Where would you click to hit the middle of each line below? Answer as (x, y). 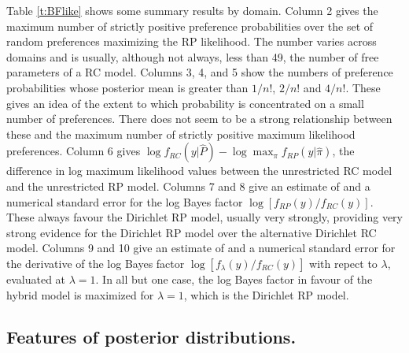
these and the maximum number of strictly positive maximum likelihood (181, 134)
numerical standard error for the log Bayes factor (125, 201)
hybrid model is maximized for (80, 294)
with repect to (343, 263)
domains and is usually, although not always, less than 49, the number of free (193, 56)
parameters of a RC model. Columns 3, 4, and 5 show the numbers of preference (200, 72)
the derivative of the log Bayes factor (96, 263)
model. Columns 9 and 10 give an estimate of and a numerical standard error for (201, 248)
